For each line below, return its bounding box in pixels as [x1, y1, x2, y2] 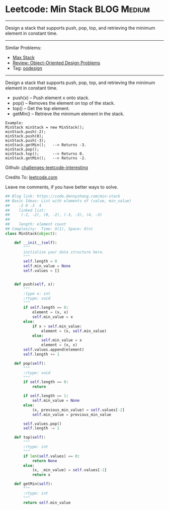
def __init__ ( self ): [14, 240, 57, 245]
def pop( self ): [14, 361, 46, 366]
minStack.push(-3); [5, 138, 46, 143]
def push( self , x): [14, 282, 55, 287]
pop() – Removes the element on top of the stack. [12, 100, 115, 106]
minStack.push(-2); [5, 129, 46, 134]
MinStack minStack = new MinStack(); [5, 125, 84, 130]
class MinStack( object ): [5, 231, 57, 236]
